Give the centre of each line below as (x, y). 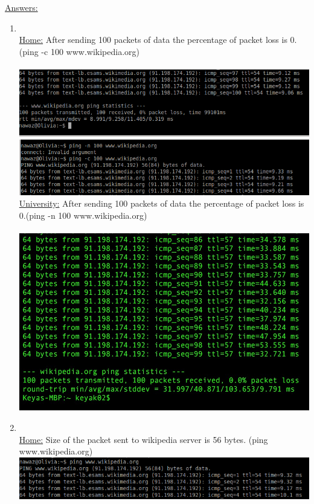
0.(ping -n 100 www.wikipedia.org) (83, 215)
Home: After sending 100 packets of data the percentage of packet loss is (153, 40)
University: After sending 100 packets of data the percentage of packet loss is (162, 203)
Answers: (21, 7)
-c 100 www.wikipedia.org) (90, 51)
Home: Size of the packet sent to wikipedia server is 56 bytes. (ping (143, 439)
